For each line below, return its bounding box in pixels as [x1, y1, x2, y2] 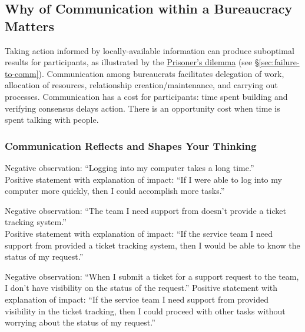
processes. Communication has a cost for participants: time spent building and [5, 90, 288, 102]
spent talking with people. [5, 113, 99, 126]
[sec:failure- [258, 56, 300, 68]
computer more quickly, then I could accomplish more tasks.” [5, 185, 225, 197]
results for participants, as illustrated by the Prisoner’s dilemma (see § [5, 56, 259, 68]
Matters [5, 16, 54, 35]
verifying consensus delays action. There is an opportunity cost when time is [5, 102, 280, 114]
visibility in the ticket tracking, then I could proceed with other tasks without [5, 304, 286, 317]
